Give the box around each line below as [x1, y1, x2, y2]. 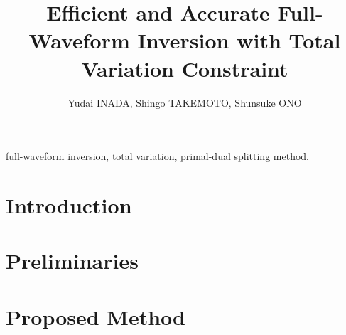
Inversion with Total [137, 26, 341, 55]
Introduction [6, 190, 132, 219]
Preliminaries [6, 246, 139, 275]
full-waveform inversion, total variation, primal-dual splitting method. [6, 149, 309, 164]
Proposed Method [6, 302, 185, 331]
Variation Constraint [81, 53, 288, 83]
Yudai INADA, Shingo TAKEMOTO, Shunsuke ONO [67, 95, 302, 110]
